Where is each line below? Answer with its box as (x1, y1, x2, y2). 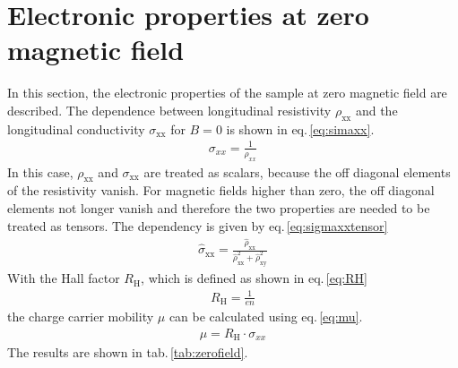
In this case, (7, 162, 73, 181)
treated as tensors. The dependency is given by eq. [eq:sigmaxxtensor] (7, 216, 388, 235)
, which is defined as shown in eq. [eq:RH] (141, 269, 367, 287)
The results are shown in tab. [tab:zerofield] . (7, 342, 248, 361)
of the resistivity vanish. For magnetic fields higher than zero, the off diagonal (7, 181, 435, 200)
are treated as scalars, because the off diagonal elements (143, 162, 451, 181)
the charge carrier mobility (7, 307, 154, 326)
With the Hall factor (7, 269, 120, 287)
